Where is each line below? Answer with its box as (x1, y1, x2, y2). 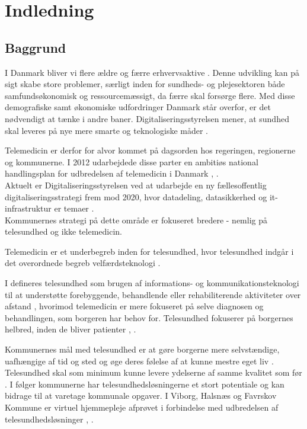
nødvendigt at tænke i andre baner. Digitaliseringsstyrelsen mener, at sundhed (5, 112, 289, 124)
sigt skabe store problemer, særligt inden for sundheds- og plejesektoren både (5, 78, 285, 90)
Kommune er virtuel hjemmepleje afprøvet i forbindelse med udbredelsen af (5, 401, 279, 414)
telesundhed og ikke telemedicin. (5, 225, 123, 238)
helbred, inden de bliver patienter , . (5, 323, 136, 335)
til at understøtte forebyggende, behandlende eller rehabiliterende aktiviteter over (5, 288, 301, 300)
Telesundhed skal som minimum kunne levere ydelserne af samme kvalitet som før (5, 366, 302, 379)
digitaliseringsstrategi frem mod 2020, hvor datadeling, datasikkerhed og (5, 190, 267, 203)
